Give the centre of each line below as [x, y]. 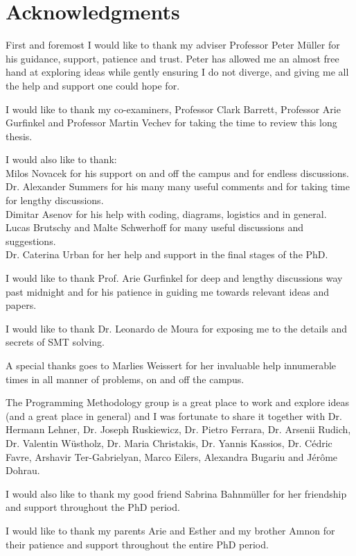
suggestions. [31, 241]
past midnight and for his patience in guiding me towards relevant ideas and [168, 291]
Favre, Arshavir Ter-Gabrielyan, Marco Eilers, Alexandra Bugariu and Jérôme [172, 456]
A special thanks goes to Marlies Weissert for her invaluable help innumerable [171, 365]
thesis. [19, 136]
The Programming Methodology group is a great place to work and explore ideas [178, 402]
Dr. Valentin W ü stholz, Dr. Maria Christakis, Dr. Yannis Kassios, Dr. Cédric [169, 443]
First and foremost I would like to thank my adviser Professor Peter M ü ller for [173, 45]
